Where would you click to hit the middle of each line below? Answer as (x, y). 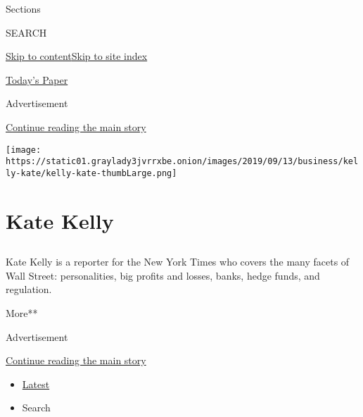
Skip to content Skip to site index (77, 56)
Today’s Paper (37, 79)
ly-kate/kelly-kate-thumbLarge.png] (91, 173)
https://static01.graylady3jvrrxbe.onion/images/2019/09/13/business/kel (182, 162)
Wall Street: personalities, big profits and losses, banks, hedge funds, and (163, 275)
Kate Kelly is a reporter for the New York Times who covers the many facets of (178, 262)
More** (22, 313)
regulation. (29, 289)
